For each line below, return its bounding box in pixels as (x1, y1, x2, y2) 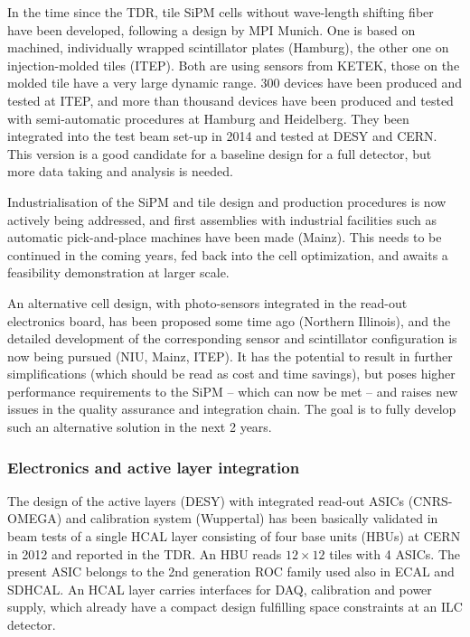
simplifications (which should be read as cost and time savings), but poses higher (7, 364, 456, 383)
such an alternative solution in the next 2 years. (7, 417, 272, 436)
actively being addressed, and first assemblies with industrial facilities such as (7, 210, 437, 229)
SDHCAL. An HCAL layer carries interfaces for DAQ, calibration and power (7, 579, 432, 598)
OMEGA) (7, 509, 62, 528)
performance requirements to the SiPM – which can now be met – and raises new (7, 381, 458, 400)
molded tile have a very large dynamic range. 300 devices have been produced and (7, 73, 463, 92)
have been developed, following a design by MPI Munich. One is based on (7, 20, 416, 39)
